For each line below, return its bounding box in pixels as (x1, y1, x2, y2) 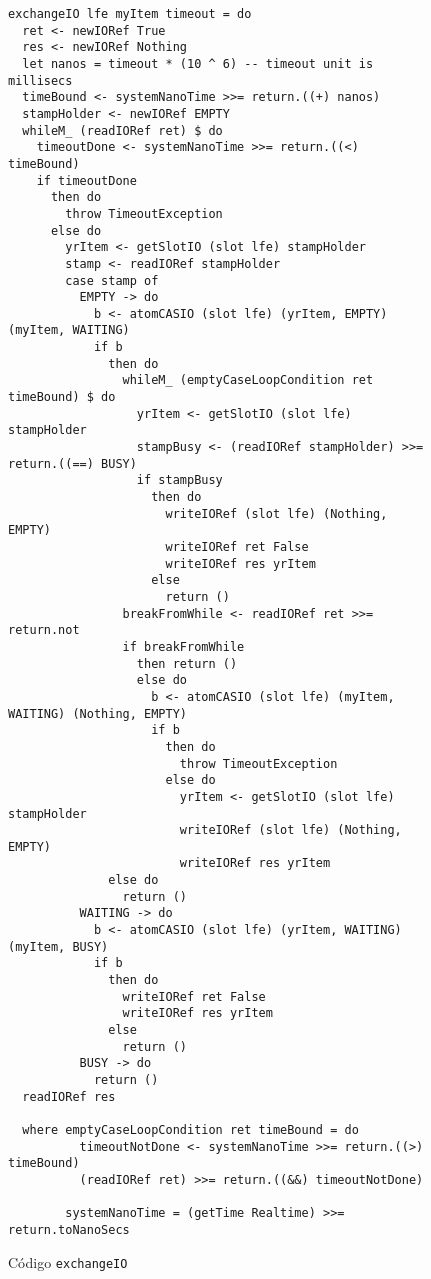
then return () (136, 656, 238, 671)
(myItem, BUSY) (8, 939, 109, 954)
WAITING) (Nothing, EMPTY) (8, 706, 187, 721)
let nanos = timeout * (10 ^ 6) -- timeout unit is (22, 56, 374, 71)
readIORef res (22, 1089, 116, 1104)
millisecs (8, 73, 73, 88)
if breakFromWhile (122, 639, 245, 654)
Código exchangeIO (8, 1251, 128, 1272)
